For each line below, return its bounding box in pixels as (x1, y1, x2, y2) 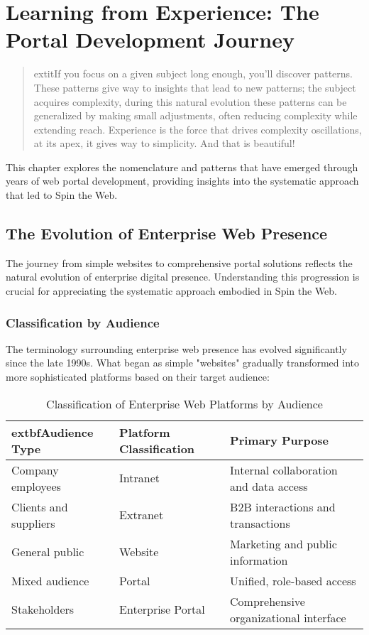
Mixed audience (11, 572, 89, 589)
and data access (230, 477, 308, 494)
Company (11, 461, 59, 478)
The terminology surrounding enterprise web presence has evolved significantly (6, 341, 347, 356)
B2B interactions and (230, 498, 336, 515)
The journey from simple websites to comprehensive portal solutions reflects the (6, 255, 353, 270)
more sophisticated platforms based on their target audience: (6, 369, 270, 384)
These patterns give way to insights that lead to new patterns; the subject (33, 80, 356, 94)
